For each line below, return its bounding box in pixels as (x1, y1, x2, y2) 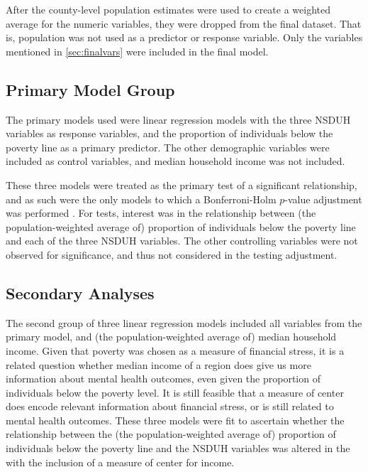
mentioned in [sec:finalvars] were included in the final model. (6, 43, 269, 58)
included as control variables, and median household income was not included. (6, 154, 345, 168)
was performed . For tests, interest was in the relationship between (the (6, 205, 316, 220)
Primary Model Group (6, 78, 175, 100)
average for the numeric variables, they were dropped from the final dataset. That (6, 16, 362, 31)
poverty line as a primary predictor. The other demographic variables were (6, 139, 330, 154)
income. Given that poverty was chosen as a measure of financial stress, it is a (6, 343, 345, 358)
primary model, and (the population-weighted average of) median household (6, 329, 337, 344)
